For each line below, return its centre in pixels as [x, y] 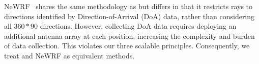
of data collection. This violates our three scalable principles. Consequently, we [127, 46]
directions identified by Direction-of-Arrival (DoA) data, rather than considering [129, 16]
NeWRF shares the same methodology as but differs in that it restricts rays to [128, 6]
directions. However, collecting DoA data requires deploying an [138, 26]
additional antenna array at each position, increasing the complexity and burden [129, 36]
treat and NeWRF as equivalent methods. [69, 55]
